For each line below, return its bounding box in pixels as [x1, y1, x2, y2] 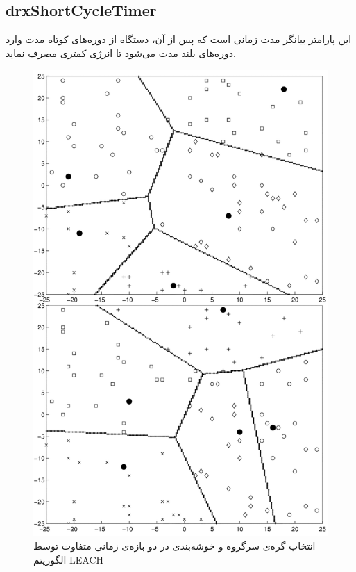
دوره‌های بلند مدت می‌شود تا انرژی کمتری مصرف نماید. [6, 45, 236, 60]
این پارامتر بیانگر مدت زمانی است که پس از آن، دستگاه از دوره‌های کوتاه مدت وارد [6, 32, 352, 47]
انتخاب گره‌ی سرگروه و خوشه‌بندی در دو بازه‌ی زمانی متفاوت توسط [33, 539, 316, 553]
